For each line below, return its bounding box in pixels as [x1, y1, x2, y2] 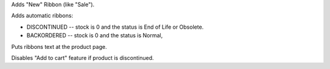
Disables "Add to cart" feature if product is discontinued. [11, 54, 154, 61]
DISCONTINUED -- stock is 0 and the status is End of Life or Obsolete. [26, 23, 204, 31]
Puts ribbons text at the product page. [11, 43, 107, 50]
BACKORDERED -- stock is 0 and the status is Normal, [26, 32, 163, 39]
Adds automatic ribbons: [11, 12, 73, 20]
